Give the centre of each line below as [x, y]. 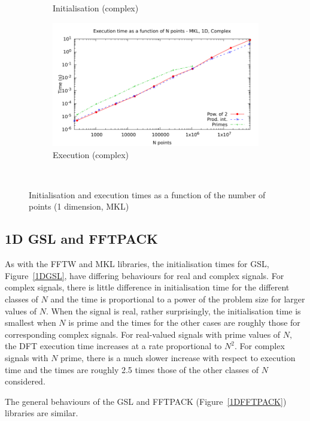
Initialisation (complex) [96, 8]
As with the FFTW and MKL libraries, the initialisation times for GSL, [137, 264]
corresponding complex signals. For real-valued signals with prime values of [143, 334]
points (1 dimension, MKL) [79, 206]
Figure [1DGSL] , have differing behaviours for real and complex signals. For [145, 275]
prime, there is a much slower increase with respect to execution [178, 357]
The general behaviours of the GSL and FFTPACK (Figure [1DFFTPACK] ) [146, 401]
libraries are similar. [42, 413]
